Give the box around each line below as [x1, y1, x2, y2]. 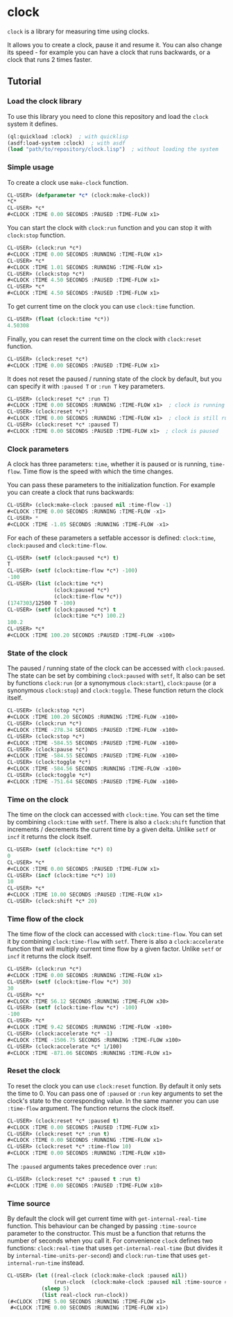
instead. [61, 1259, 85, 1267]
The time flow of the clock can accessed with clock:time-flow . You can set [7, 930, 223, 938]
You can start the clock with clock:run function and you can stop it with [7, 224, 212, 232]
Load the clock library [7, 97, 82, 106]
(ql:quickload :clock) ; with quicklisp [7, 133, 129, 140]
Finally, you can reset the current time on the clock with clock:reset [7, 334, 202, 343]
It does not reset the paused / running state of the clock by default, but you [7, 375, 222, 383]
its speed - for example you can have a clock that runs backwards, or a [7, 48, 211, 56]
